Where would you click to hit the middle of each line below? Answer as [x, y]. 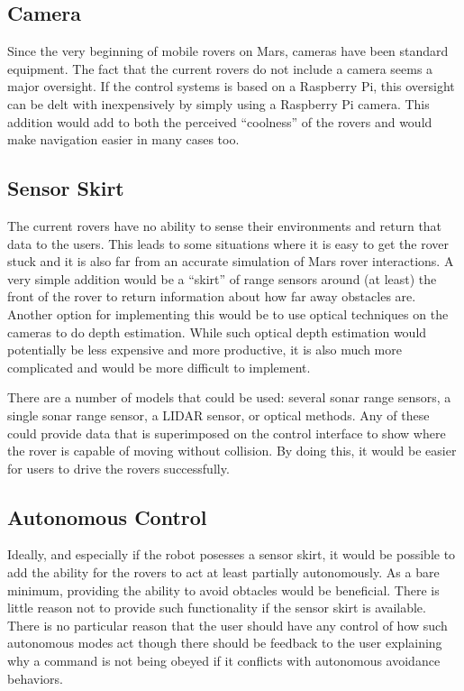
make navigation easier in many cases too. [123, 139]
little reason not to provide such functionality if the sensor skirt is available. [217, 608]
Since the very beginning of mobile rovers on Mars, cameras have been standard [228, 51]
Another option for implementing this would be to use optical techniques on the [228, 313]
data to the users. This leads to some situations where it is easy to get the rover [228, 243]
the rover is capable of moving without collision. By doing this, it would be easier [232, 451]
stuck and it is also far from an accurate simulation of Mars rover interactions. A [231, 261]
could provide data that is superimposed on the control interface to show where [227, 433]
